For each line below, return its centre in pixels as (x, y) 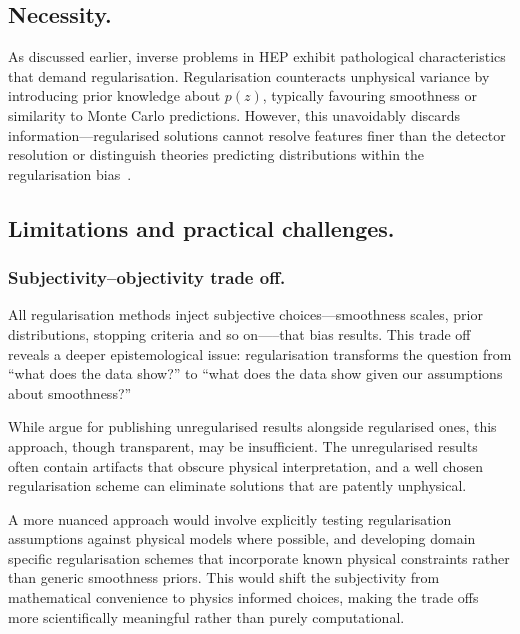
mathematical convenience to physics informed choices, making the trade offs (243, 597)
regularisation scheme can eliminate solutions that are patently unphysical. (237, 485)
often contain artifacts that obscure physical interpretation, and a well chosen (245, 465)
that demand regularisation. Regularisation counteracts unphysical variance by (249, 75)
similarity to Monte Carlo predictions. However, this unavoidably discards (234, 114)
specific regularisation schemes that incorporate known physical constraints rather (259, 557)
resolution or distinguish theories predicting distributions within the (216, 154)
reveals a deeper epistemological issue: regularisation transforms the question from (260, 353)
